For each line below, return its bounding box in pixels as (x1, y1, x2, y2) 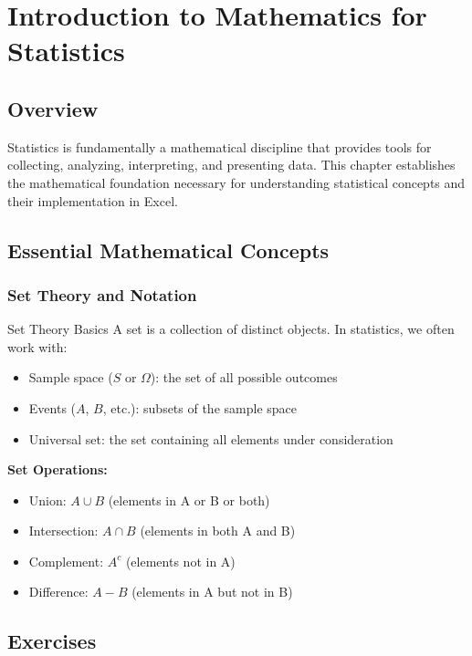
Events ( (28, 398, 77, 417)
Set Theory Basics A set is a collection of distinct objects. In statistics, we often (7, 319, 455, 338)
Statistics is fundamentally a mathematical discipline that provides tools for (7, 137, 432, 156)
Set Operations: (7, 460, 108, 479)
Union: (28, 490, 67, 509)
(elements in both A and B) (140, 521, 296, 540)
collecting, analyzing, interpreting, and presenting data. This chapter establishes (7, 155, 456, 174)
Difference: (28, 582, 89, 601)
